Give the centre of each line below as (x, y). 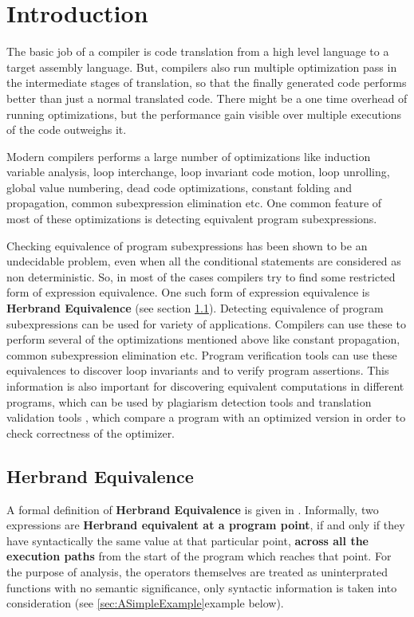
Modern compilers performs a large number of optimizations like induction (189, 156)
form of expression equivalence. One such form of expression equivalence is (188, 292)
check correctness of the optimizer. (91, 432)
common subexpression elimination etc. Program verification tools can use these (202, 354)
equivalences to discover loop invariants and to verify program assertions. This (198, 370)
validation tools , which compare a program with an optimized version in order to (206, 417)
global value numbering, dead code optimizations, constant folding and (179, 187)
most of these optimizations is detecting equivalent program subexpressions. (192, 219)
